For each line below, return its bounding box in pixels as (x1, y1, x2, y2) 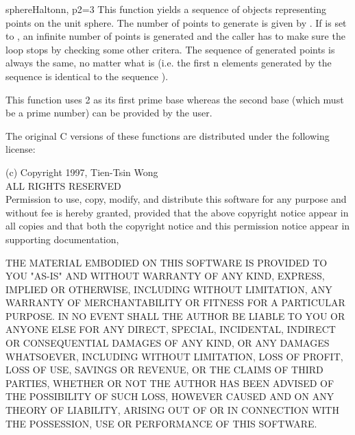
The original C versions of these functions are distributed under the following (5, 128, 330, 142)
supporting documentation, (5, 232, 119, 246)
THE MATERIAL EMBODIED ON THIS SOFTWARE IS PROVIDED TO (5, 255, 328, 269)
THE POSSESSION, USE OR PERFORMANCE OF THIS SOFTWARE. (5, 416, 317, 430)
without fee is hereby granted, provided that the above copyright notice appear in (5, 205, 349, 219)
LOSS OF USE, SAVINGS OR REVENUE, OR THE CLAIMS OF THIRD (5, 362, 323, 377)
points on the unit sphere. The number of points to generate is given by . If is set (5, 15, 347, 29)
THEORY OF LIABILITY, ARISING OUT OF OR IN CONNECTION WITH (5, 403, 339, 417)
